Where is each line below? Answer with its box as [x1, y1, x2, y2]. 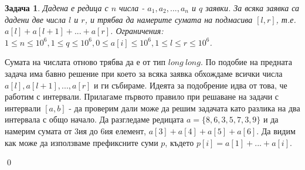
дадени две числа [5, 13, 66, 25]
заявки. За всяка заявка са [205, 2, 300, 13]
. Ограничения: [110, 25, 164, 37]
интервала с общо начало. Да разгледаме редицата [5, 113, 184, 125]
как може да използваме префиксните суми [5, 136, 158, 148]
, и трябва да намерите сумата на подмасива [84, 13, 253, 25]
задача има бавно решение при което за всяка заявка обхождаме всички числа [5, 67, 283, 79]
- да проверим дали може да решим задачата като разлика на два [69, 101, 300, 114]
